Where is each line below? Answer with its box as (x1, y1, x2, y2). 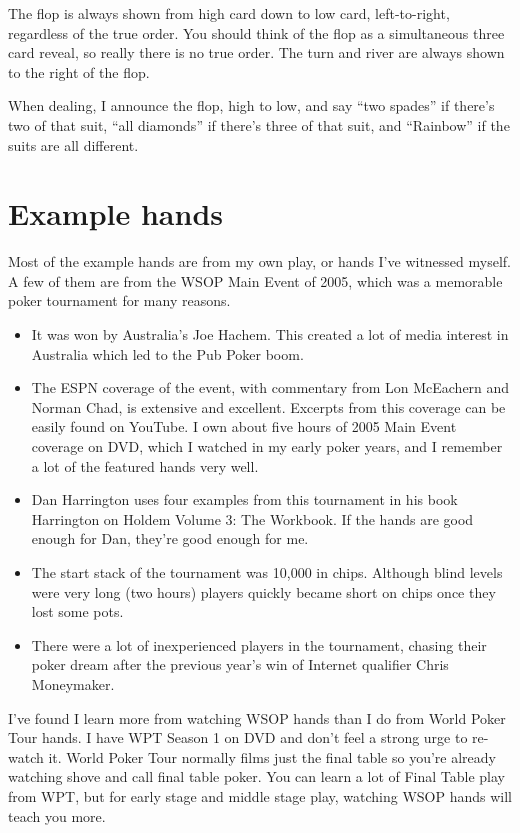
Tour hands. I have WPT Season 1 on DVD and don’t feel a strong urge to (8, 727, 468, 748)
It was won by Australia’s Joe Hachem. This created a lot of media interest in (31, 324, 509, 345)
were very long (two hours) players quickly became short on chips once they (31, 581, 496, 602)
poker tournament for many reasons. (8, 290, 231, 311)
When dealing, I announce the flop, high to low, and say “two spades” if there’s (8, 95, 495, 116)
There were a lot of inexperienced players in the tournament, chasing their (31, 634, 487, 655)
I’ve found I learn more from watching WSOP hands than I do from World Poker (8, 707, 506, 728)
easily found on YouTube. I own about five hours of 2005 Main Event (31, 416, 457, 437)
